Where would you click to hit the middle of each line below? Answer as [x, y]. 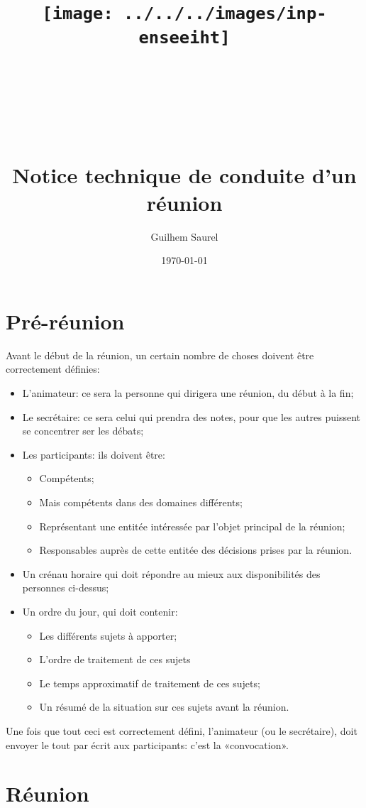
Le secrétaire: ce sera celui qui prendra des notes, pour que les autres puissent [192, 416]
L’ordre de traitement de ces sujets [115, 659]
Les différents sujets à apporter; [108, 635]
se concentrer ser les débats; [83, 431]
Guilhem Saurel [184, 236]
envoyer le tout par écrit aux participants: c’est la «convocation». [147, 744]
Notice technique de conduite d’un [184, 174]
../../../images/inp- [225, 14]
